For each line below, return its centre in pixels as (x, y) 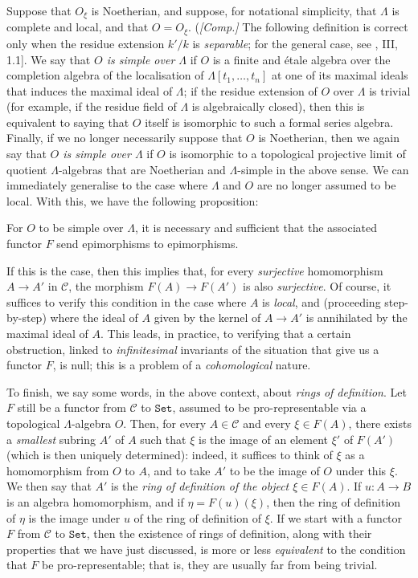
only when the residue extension (86, 43)
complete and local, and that (78, 27)
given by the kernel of (207, 317)
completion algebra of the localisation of (105, 75)
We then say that (49, 486)
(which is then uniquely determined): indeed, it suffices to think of (170, 455)
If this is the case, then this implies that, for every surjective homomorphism (195, 270)
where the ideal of (94, 317)
